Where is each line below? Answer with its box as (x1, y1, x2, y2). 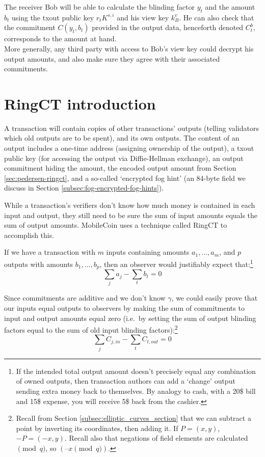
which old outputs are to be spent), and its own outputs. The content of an (4, 132, 240, 143)
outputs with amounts (4, 258, 73, 269)
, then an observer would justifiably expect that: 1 (99, 257, 253, 269)
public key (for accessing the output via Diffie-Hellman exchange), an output (4, 152, 244, 163)
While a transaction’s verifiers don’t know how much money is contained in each (4, 200, 255, 210)
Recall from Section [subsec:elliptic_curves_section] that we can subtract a (16, 413, 251, 423)
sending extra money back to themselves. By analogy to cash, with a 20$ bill (16, 386, 256, 396)
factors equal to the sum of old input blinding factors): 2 (4, 323, 178, 335)
